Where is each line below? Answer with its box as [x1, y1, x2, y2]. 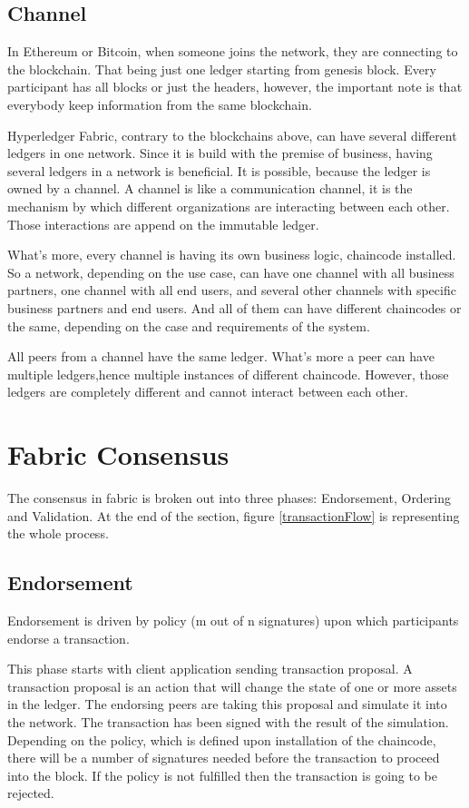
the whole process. [7, 524, 109, 543]
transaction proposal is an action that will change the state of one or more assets [7, 676, 457, 695]
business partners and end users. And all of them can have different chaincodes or [7, 298, 462, 317]
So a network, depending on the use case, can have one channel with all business [7, 262, 454, 281]
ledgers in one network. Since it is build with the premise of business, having [7, 143, 433, 163]
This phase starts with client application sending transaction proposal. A [7, 659, 413, 678]
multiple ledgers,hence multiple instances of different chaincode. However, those [7, 364, 449, 383]
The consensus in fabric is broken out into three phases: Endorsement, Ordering [7, 488, 452, 507]
